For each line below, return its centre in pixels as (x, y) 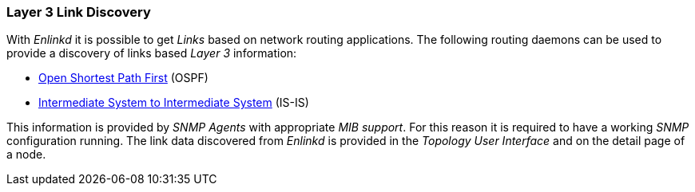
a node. (26, 155)
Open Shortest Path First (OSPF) (123, 78)
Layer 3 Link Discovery (79, 12)
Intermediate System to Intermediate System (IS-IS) (174, 103)
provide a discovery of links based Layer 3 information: (152, 53)
